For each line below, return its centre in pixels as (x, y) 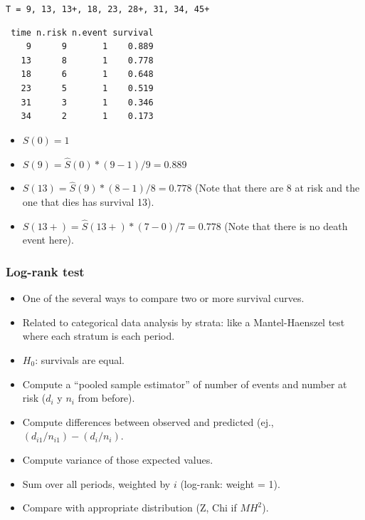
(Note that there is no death (286, 225)
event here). (48, 240)
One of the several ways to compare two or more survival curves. (163, 298)
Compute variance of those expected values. (118, 459)
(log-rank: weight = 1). (230, 483)
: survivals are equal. (80, 359)
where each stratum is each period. (99, 336)
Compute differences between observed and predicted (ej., (148, 421)
